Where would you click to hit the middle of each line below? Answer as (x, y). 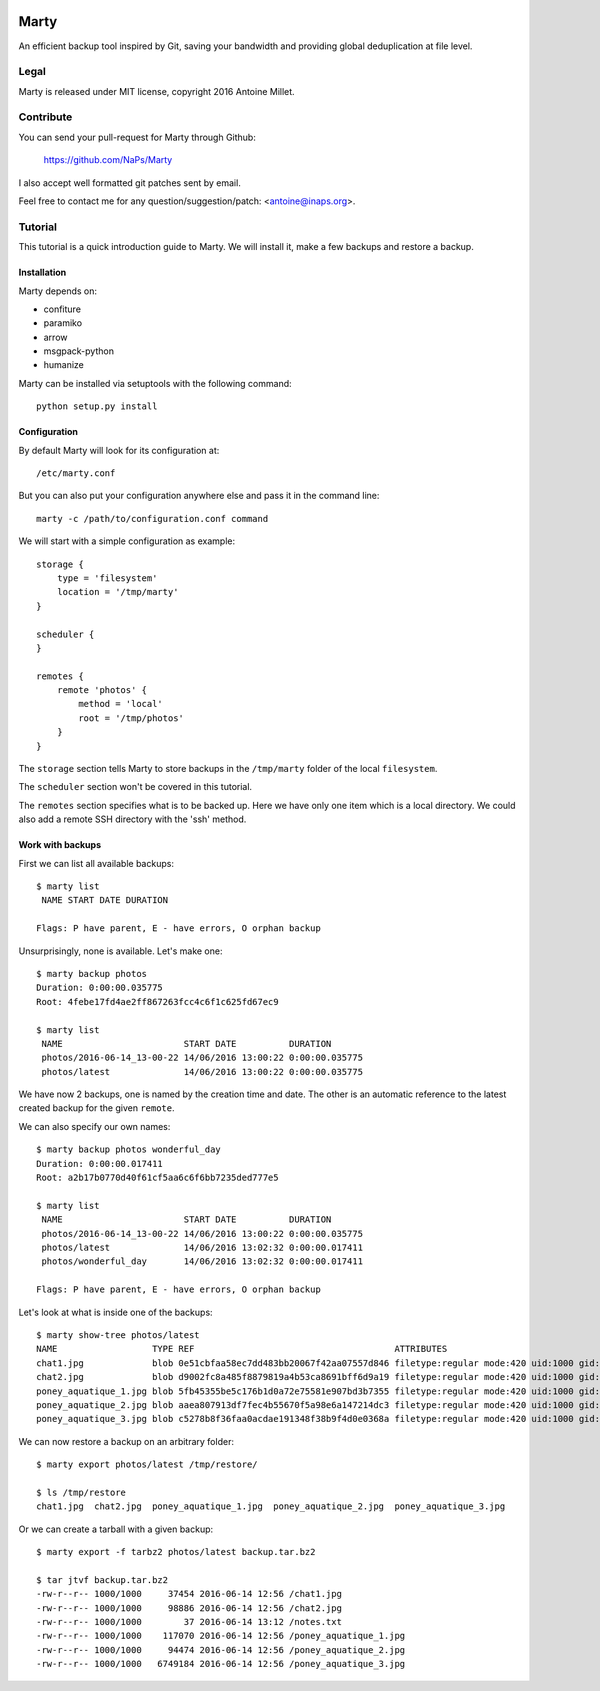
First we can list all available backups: (96, 863)
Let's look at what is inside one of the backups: (116, 1312)
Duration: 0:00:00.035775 (100, 988)
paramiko (63, 323)
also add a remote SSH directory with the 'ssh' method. (132, 819)
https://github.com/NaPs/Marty (108, 160)
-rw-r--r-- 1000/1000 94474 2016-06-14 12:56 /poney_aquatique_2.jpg (221, 1649)
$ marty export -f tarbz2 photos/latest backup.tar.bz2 (176, 1552)
